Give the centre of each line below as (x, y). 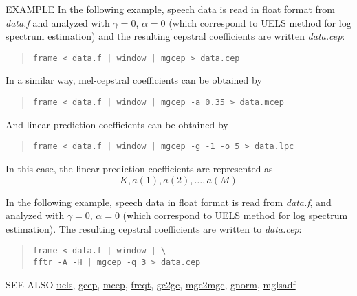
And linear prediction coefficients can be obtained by (117, 124)
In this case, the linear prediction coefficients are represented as (139, 168)
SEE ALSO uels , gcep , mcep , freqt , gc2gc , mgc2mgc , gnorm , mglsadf (151, 284)
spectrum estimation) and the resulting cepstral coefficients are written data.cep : (175, 36)
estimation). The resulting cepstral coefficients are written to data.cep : (154, 228)
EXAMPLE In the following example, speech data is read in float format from (171, 9)
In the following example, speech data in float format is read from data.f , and (169, 202)
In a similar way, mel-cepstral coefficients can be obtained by (134, 80)
